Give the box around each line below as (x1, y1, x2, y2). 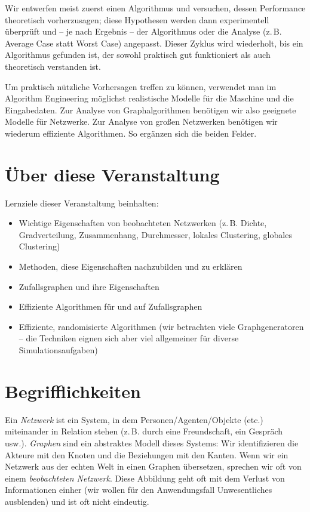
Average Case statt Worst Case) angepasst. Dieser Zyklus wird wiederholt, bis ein (5, 36, 303, 49)
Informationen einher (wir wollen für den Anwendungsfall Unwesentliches (5, 483, 272, 496)
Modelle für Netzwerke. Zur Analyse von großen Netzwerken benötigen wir (5, 115, 278, 128)
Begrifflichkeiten (5, 378, 141, 403)
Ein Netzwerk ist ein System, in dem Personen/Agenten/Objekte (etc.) (5, 413, 263, 425)
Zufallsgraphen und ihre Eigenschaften (19, 280, 159, 292)
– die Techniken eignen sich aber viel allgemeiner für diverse (19, 332, 239, 344)
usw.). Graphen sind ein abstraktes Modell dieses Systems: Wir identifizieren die (5, 436, 299, 449)
